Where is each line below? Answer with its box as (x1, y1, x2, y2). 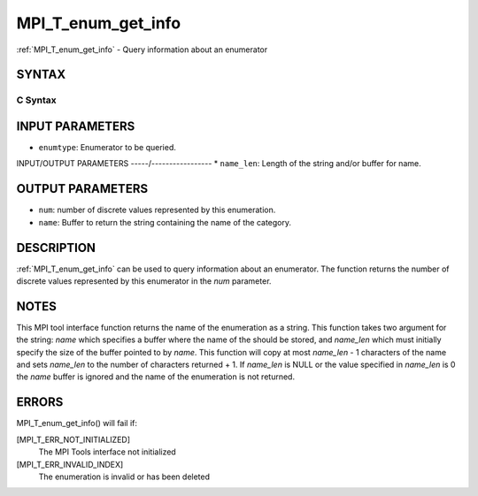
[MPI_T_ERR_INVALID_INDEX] (16, 459, 124, 469)
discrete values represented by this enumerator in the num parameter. (16, 276, 272, 286)
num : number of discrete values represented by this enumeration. (38, 204, 276, 216)
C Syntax (16, 94, 57, 106)
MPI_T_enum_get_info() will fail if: (16, 418, 137, 429)
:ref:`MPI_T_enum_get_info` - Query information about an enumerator (16, 44, 268, 55)
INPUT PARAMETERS (16, 118, 135, 134)
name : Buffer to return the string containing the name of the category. (38, 217, 292, 227)
